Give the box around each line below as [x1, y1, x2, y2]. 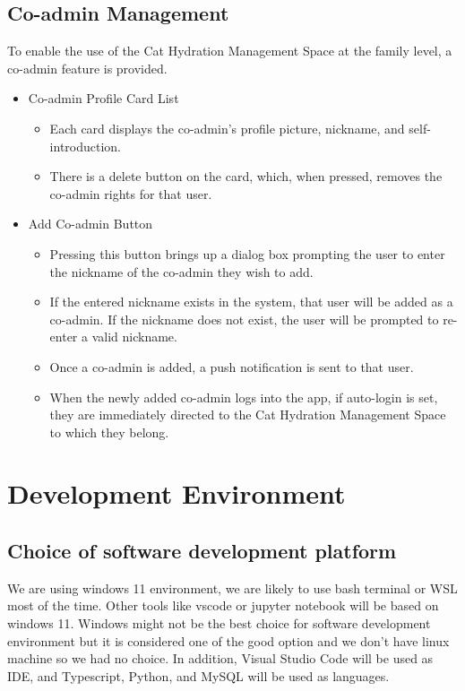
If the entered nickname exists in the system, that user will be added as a [49, 292, 453, 311]
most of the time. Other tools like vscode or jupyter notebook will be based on [7, 596, 439, 615]
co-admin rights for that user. [49, 184, 212, 203]
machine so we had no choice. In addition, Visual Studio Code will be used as [7, 649, 434, 668]
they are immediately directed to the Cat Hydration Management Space [49, 405, 446, 424]
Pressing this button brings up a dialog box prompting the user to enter [49, 244, 445, 263]
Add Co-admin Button [28, 214, 153, 233]
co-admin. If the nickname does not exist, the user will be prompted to [49, 309, 439, 328]
